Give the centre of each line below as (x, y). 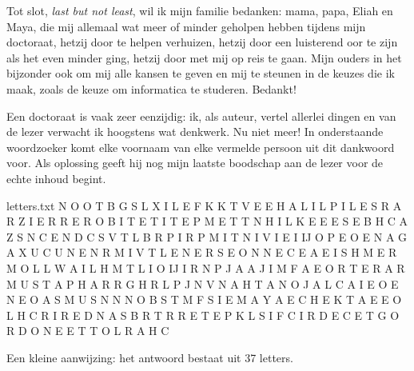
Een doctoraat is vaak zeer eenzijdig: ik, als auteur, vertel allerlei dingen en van (201, 116)
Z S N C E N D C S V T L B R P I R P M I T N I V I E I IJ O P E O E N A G (207, 236)
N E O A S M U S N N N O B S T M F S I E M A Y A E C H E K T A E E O (204, 299)
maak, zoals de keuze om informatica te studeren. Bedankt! (151, 88)
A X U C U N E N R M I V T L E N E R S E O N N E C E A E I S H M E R (202, 252)
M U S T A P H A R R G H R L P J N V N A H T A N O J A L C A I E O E (203, 283)
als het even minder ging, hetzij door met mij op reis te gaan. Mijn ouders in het (204, 57)
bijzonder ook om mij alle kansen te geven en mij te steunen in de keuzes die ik (201, 73)
